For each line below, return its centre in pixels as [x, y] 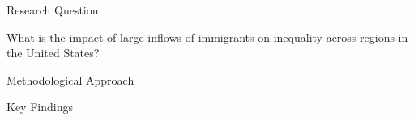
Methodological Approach [70, 79]
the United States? [53, 53]
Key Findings [40, 107]
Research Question [53, 10]
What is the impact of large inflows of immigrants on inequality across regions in [207, 37]
